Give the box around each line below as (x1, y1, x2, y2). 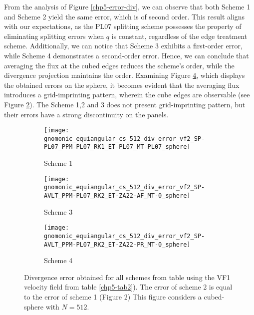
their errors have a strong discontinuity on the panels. (4, 109, 169, 119)
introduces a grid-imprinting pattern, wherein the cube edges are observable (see (4, 89, 250, 100)
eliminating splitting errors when (4, 30, 104, 41)
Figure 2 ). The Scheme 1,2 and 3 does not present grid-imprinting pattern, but (4, 99, 246, 109)
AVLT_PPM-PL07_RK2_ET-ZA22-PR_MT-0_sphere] (44, 241, 191, 248)
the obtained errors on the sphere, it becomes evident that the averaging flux (4, 79, 240, 90)
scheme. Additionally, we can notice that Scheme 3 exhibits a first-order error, (4, 40, 243, 51)
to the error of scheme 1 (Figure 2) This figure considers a (24, 292, 202, 302)
